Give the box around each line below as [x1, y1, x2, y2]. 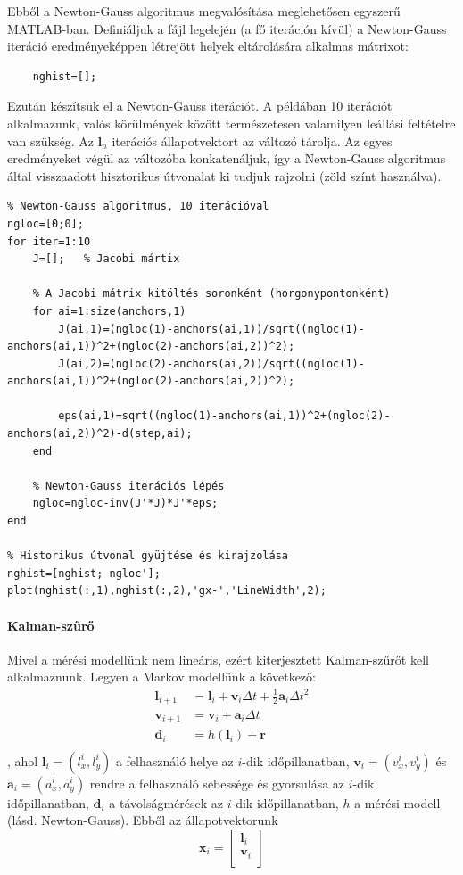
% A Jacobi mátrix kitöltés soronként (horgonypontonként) [32, 287, 391, 301]
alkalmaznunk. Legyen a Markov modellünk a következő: [7, 667, 316, 686]
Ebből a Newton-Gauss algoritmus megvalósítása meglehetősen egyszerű [7, 2, 401, 20]
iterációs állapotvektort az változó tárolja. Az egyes [112, 131, 393, 150]
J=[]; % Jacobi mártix [32, 252, 180, 266]
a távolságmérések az [109, 793, 223, 812]
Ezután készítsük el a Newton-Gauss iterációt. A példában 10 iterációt [7, 96, 393, 115]
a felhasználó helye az [115, 751, 234, 770]
